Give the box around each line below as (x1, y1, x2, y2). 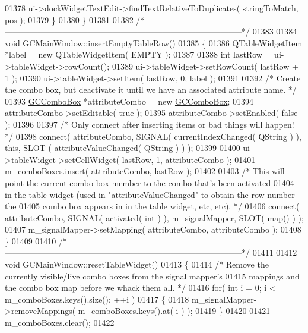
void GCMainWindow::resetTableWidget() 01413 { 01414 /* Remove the (5, 258, 269, 271)
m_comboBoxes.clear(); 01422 (5, 316, 115, 329)
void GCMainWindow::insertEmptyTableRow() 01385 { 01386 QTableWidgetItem (5, 36, 303, 49)
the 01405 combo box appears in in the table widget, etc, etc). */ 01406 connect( (5, 200, 300, 212)
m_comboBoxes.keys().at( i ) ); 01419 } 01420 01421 (78, 304, 271, 317)
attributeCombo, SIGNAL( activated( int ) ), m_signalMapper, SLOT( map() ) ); (5, 211, 304, 224)
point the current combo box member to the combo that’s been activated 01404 (5, 176, 294, 189)
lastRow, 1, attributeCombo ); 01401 (122, 153, 256, 165)
